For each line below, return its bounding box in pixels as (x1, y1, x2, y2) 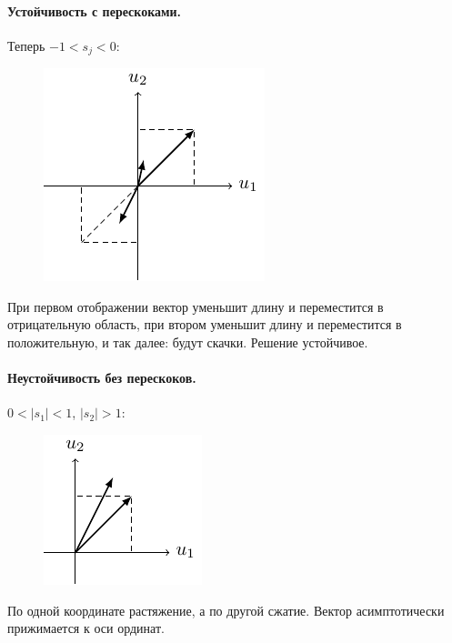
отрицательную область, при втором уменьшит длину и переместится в (7, 315, 402, 334)
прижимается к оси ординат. (7, 618, 165, 638)
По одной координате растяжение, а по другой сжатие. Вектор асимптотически (7, 600, 445, 619)
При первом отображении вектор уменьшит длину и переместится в (7, 296, 384, 316)
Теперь (7, 35, 45, 55)
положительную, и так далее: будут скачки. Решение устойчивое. (7, 333, 368, 352)
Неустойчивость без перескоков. (7, 368, 196, 387)
